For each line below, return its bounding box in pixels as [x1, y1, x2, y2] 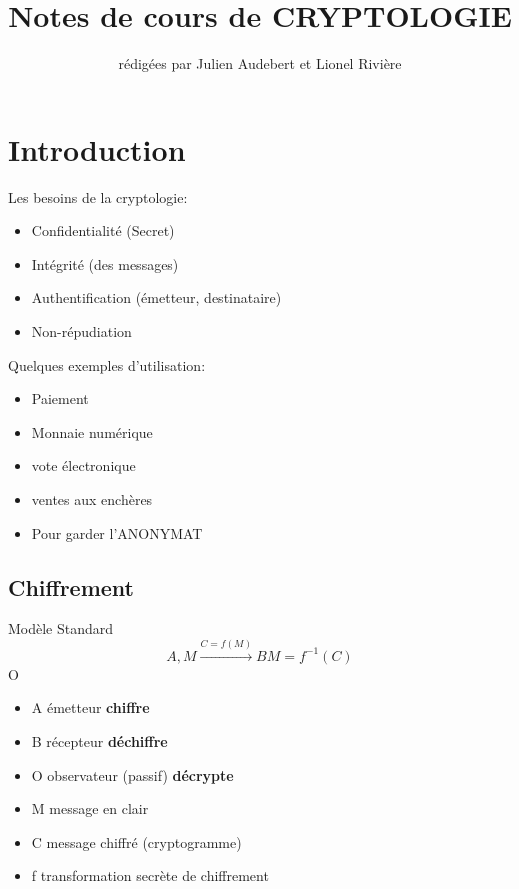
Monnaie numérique [31, 421, 153, 442]
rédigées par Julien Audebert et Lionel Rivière [118, 53, 402, 74]
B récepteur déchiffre [31, 730, 168, 751]
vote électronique [31, 455, 136, 476]
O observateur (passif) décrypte [31, 764, 234, 785]
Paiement [31, 388, 89, 409]
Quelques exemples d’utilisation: [8, 354, 206, 375]
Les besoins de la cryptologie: [8, 186, 188, 207]
